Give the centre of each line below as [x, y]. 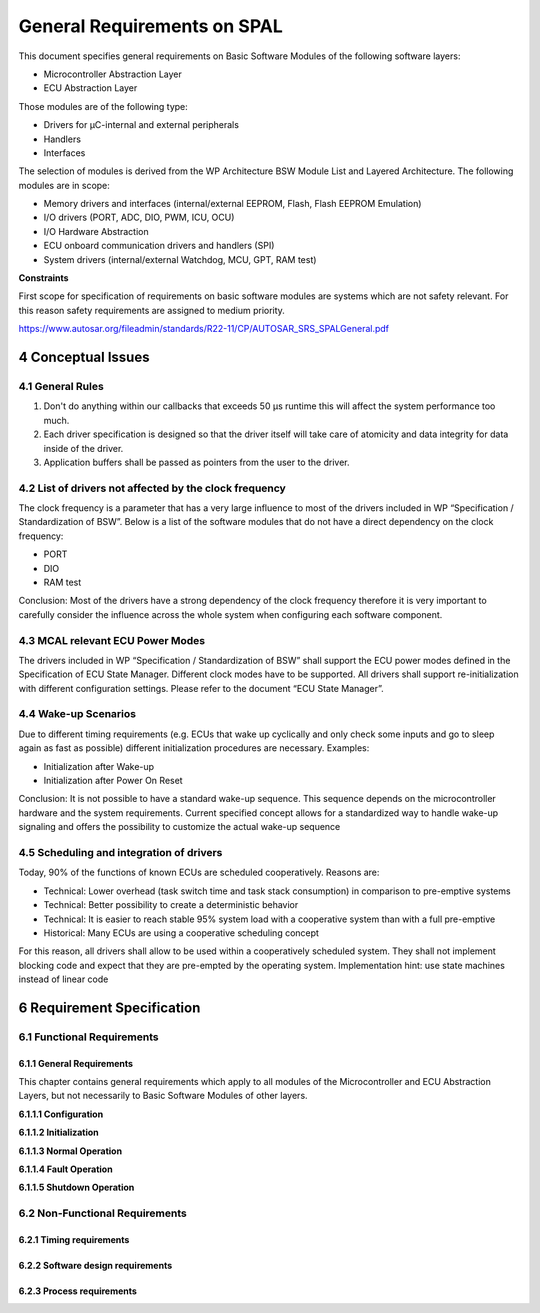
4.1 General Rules [61, 386]
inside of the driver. [83, 448]
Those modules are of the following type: [103, 106]
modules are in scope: [64, 185]
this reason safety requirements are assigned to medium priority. [151, 310]
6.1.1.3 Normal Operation [70, 1151]
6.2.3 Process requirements [77, 1291]
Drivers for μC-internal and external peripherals [141, 125]
